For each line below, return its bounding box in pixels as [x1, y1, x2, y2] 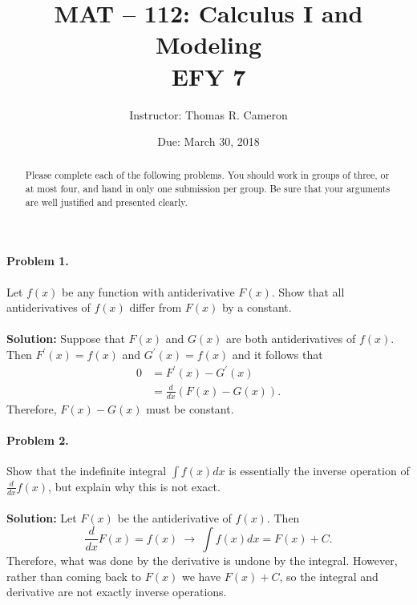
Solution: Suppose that [6, 330, 125, 347]
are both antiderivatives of [226, 330, 356, 347]
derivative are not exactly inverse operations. [6, 583, 227, 600]
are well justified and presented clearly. [25, 195, 188, 208]
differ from [129, 299, 182, 316]
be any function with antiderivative [62, 283, 235, 300]
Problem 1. [6, 252, 69, 269]
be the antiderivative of [117, 510, 232, 526]
